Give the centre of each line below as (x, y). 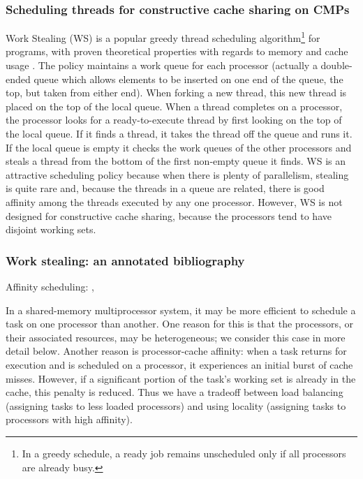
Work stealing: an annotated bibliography (125, 260)
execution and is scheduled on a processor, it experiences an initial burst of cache (179, 364)
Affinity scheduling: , (50, 286)
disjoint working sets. (51, 229)
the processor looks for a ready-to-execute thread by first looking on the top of (174, 120)
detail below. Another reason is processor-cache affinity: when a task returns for (176, 351)
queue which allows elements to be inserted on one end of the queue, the (188, 79)
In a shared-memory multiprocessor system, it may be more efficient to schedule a (181, 310)
